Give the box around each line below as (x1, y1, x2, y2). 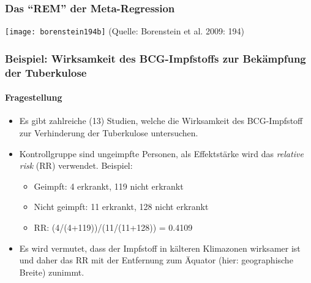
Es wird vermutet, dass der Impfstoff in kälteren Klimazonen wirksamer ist (19, 241, 301, 254)
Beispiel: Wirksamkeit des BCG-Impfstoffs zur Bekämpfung (5, 50, 306, 66)
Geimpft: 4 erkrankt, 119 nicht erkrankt (34, 179, 184, 192)
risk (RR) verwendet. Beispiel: (19, 159, 133, 172)
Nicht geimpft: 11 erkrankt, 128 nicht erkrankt (34, 200, 209, 213)
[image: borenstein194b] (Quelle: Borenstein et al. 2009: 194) (5, 25, 244, 37)
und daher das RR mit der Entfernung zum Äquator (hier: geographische (19, 254, 293, 266)
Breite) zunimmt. (19, 265, 84, 278)
